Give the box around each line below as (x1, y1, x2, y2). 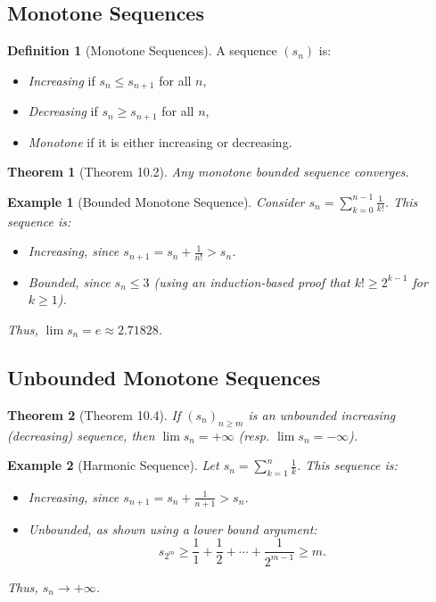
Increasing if (28, 70, 95, 89)
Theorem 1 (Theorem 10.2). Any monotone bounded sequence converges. (7, 162, 409, 181)
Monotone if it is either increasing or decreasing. (28, 132, 292, 151)
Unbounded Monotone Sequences (7, 363, 321, 391)
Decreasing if (28, 102, 98, 120)
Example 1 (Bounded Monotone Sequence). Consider (7, 192, 305, 210)
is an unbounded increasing (248, 405, 396, 424)
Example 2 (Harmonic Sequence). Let (7, 456, 219, 474)
